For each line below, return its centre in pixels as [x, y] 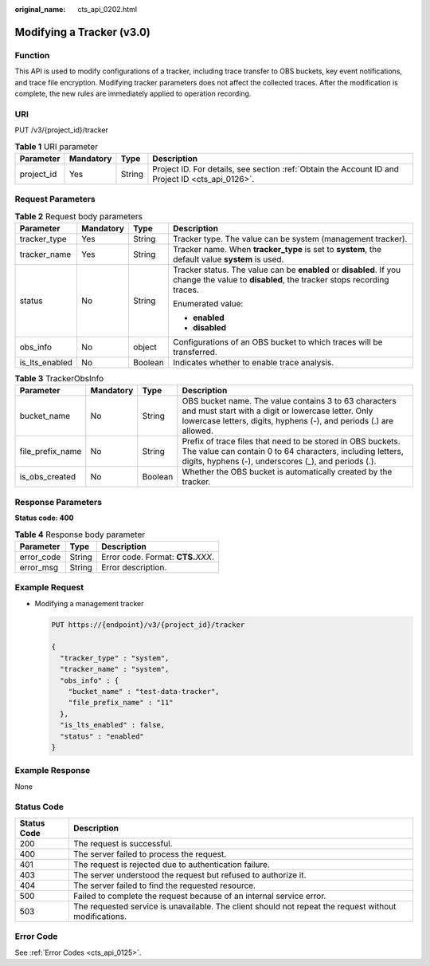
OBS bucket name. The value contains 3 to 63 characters [289, 401]
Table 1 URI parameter [57, 146]
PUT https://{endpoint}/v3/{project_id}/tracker [148, 625]
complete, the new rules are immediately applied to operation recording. [133, 93]
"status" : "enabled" [102, 736]
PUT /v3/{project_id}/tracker [62, 130]
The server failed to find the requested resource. [164, 885]
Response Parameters [59, 502]
